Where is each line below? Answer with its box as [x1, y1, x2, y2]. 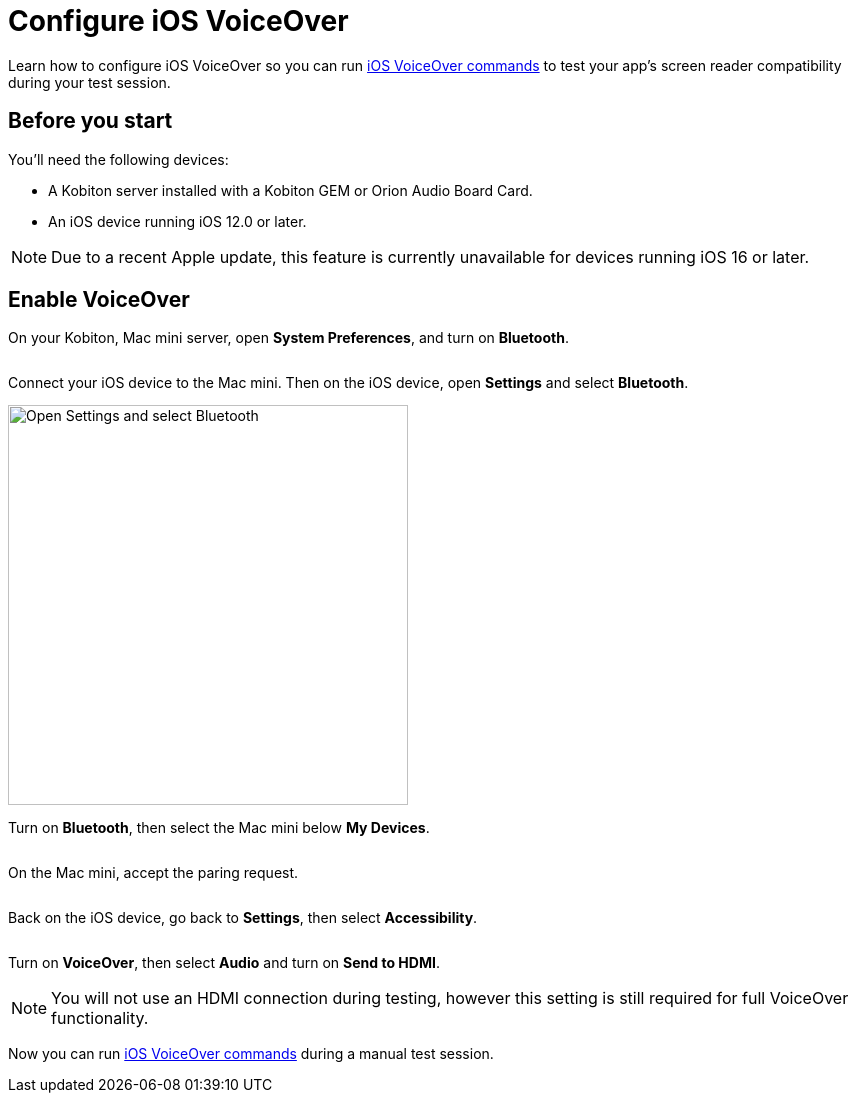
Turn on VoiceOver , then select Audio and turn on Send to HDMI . [8, 954, 440, 972]
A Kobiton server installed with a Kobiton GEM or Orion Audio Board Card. [48, 181, 533, 199]
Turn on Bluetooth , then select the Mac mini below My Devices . [8, 819, 430, 837]
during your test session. [8, 73, 171, 91]
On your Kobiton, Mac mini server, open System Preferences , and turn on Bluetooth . [8, 329, 569, 347]
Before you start [8, 108, 173, 134]
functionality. [51, 1008, 149, 1029]
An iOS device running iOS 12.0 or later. [48, 212, 307, 230]
